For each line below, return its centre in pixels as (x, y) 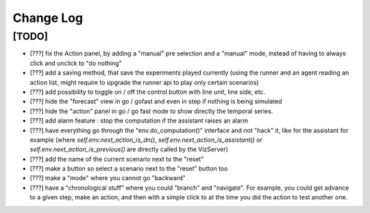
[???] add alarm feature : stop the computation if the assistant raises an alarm (139, 121)
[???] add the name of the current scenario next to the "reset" (117, 159)
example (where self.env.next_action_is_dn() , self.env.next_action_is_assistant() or (146, 140)
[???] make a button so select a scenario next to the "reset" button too (129, 168)
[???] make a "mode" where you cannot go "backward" (108, 178)
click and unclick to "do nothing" (76, 63)
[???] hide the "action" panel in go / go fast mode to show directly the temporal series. (151, 111)
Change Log (48, 18)
